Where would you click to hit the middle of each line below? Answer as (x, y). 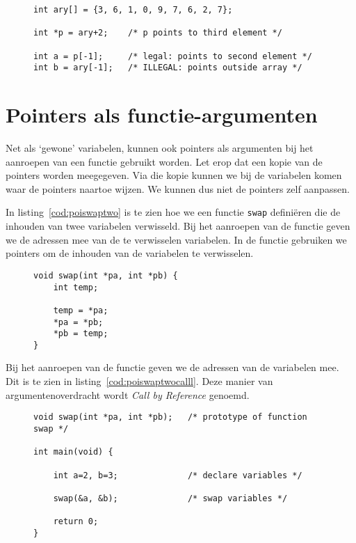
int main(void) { (73, 452)
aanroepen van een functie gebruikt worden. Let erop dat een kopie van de (164, 161)
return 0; (76, 522)
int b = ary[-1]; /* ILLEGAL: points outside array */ (168, 68)
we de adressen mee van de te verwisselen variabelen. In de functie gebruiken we (176, 239)
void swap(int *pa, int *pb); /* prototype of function (170, 417)
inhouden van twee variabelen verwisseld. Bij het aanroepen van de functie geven (178, 226)
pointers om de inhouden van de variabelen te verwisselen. (130, 253)
